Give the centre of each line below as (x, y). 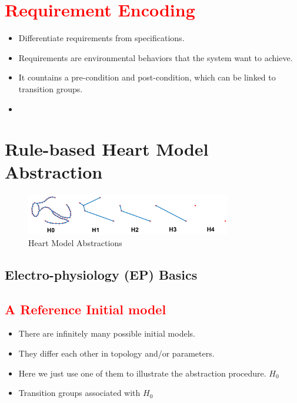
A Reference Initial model (86, 309)
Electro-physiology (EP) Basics (101, 274)
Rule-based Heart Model (107, 149)
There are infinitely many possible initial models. (107, 333)
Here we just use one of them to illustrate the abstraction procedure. (142, 373)
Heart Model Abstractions (75, 242)
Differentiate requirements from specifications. (101, 38)
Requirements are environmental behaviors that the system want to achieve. (156, 57)
